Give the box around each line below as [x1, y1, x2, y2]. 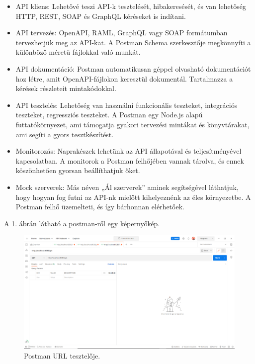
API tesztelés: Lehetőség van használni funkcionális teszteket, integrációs [15, 99, 238, 110]
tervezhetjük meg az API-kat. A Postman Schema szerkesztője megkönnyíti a [15, 37, 251, 47]
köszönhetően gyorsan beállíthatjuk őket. [15, 165, 140, 176]
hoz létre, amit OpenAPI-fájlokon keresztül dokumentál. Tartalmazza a [15, 73, 233, 84]
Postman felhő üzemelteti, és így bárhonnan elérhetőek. [15, 201, 184, 212]
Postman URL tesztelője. [24, 350, 100, 361]
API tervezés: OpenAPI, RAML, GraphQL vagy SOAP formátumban [15, 27, 228, 38]
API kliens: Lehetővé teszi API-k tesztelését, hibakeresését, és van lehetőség [15, 1, 246, 11]
